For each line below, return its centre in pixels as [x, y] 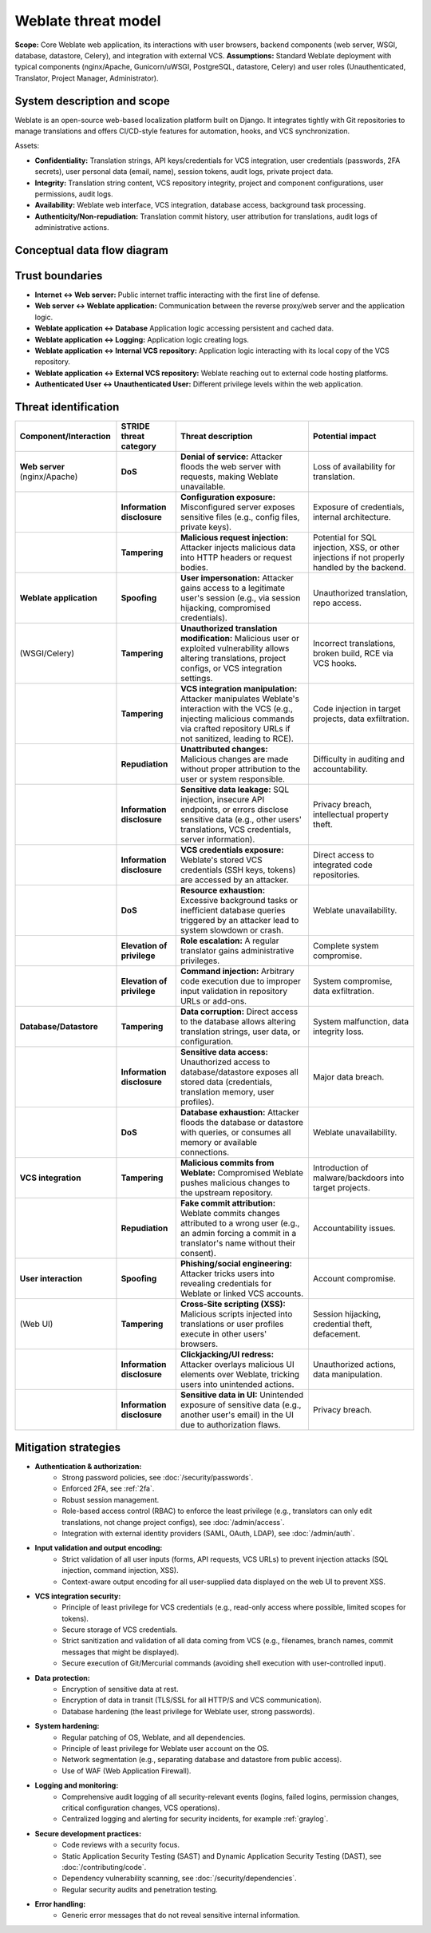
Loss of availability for [354, 467]
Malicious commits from [227, 1163]
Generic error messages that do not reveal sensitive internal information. [181, 1915]
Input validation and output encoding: [99, 1548]
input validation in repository [233, 992]
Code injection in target [357, 709]
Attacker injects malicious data [238, 548]
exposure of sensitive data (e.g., [241, 1405]
